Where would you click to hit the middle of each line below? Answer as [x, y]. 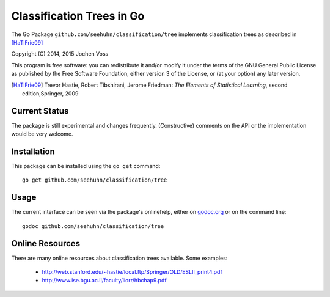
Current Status [40, 111]
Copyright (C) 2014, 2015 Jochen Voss [60, 54]
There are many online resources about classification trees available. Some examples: [119, 258]
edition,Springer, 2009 [50, 93]
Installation [33, 152]
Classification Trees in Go [78, 16]
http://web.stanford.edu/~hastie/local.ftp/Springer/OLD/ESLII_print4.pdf [132, 272]
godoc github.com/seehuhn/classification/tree [93, 226]
